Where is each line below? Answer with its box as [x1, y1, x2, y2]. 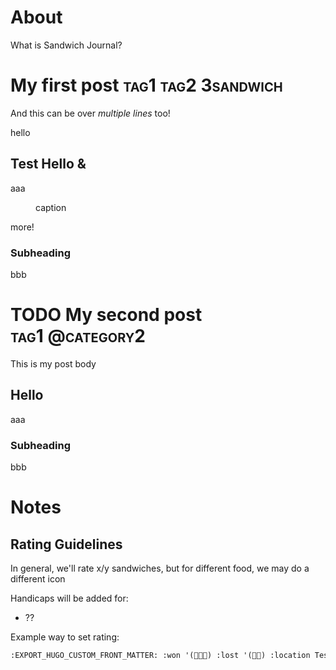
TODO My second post [10, 304, 203, 326]
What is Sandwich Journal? [10, 39, 123, 51]
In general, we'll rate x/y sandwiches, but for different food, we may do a [10, 562, 310, 575]
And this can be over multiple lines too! [10, 107, 171, 119]
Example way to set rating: [10, 631, 120, 643]
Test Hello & [10, 156, 87, 173]
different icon [10, 573, 66, 585]
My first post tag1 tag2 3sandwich [10, 74, 283, 97]
